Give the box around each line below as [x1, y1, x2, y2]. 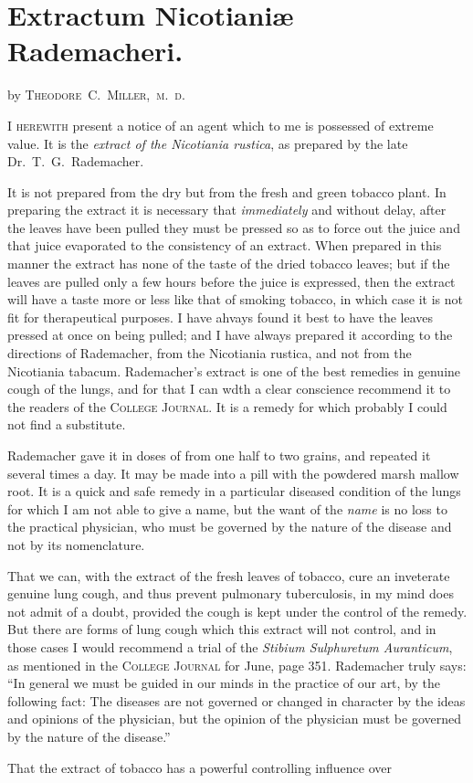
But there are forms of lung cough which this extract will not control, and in [7, 619, 436, 639]
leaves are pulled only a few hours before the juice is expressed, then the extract [7, 271, 456, 291]
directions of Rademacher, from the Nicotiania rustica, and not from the [7, 344, 412, 363]
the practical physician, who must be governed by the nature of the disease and [7, 517, 452, 536]
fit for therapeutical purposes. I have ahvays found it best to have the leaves [7, 307, 433, 326]
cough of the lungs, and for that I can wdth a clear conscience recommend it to [7, 379, 451, 398]
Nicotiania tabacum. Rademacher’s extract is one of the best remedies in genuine [7, 361, 461, 380]
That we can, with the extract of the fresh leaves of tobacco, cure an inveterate [7, 566, 450, 585]
